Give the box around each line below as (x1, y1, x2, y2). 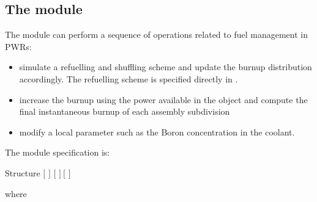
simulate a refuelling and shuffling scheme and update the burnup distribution (19, 60, 312, 73)
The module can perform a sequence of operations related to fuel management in (5, 28, 308, 41)
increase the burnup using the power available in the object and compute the (19, 93, 308, 106)
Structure (5, 166, 40, 179)
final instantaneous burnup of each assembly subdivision (19, 105, 230, 118)
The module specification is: (5, 146, 110, 159)
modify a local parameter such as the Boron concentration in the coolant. (19, 125, 295, 138)
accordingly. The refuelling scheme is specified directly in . (19, 72, 238, 85)
